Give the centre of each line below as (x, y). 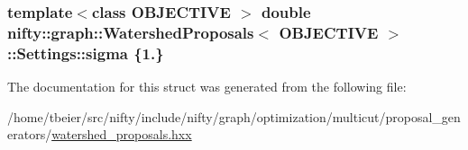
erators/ (30, 134)
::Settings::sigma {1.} (86, 53)
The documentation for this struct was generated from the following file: (207, 87)
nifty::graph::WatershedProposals (131, 32)
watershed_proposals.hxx (122, 134)
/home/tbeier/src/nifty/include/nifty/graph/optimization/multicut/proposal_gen (234, 116)
